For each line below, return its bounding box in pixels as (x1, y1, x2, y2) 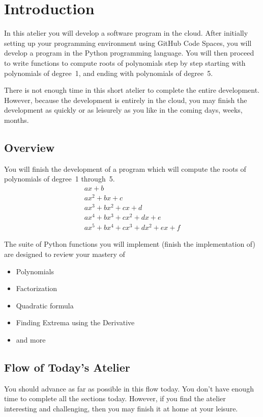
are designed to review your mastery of (4, 248, 125, 259)
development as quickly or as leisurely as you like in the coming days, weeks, (4, 105, 243, 115)
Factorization (16, 283, 57, 294)
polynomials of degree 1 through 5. (4, 173, 115, 184)
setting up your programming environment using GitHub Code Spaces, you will (4, 37, 252, 48)
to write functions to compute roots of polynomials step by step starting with (4, 57, 246, 68)
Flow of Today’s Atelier (4, 359, 130, 375)
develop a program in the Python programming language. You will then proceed (4, 47, 254, 58)
